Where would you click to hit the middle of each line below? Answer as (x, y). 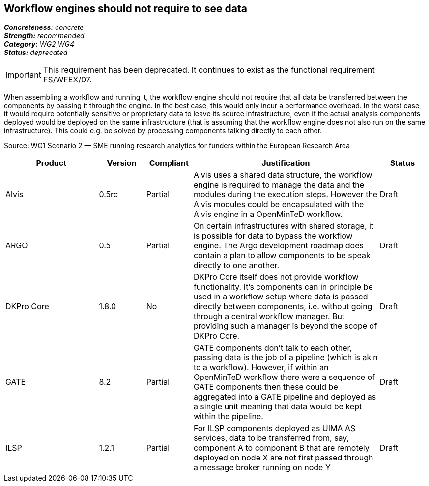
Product (51, 163)
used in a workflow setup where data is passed (281, 297)
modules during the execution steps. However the (286, 195)
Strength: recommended (44, 36)
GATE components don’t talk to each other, (273, 348)
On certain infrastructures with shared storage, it (284, 226)
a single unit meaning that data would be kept (278, 407)
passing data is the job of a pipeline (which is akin (286, 358)
